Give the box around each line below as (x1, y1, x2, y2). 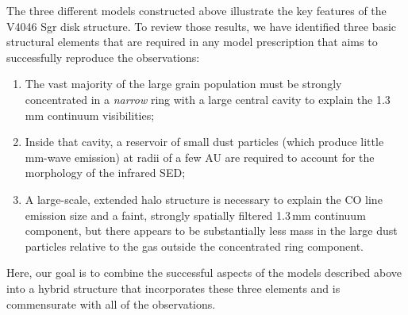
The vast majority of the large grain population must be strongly (25, 75, 342, 92)
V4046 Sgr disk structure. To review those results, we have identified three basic (6, 17, 397, 34)
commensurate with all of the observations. (6, 295, 216, 312)
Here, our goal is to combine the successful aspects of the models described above (6, 264, 402, 281)
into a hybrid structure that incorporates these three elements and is (6, 279, 341, 296)
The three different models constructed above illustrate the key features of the (6, 2, 387, 18)
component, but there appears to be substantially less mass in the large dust (25, 222, 398, 239)
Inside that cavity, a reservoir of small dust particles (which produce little (25, 133, 384, 150)
